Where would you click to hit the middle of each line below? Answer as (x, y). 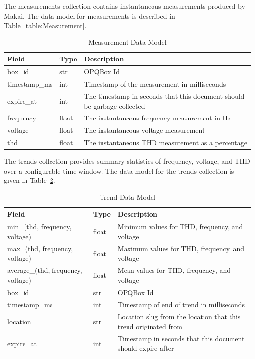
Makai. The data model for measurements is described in (89, 15)
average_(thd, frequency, (45, 270)
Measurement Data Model (127, 42)
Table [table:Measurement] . (45, 25)
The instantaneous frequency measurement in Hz (157, 118)
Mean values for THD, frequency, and (174, 270)
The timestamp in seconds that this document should (164, 96)
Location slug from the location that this (179, 316)
